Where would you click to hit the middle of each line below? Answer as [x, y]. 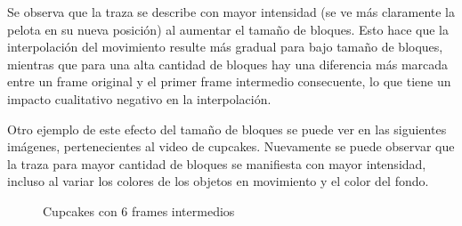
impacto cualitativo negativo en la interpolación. [139, 98]
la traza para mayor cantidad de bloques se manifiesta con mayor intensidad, [217, 163]
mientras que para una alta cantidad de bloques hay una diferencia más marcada [228, 64]
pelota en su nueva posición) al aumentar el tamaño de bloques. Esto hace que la [228, 29]
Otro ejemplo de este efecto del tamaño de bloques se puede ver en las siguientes [227, 129]
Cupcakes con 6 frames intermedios [139, 210]
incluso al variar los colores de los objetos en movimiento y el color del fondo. [218, 181]
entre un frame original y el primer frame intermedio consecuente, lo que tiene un [229, 81]
